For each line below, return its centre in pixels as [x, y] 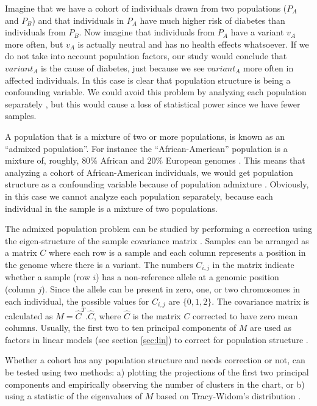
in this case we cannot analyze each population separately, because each [139, 196]
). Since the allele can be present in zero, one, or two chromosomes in [171, 288]
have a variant [257, 32]
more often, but [34, 44]
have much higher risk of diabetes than [212, 20]
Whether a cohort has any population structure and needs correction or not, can [155, 360]
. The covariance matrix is [261, 301]
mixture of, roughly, [42, 160]
